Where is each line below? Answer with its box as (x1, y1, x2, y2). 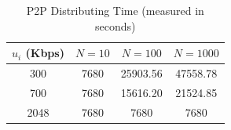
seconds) (95, 17, 136, 34)
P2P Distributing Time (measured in (26, 2, 204, 18)
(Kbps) (25, 45, 64, 61)
